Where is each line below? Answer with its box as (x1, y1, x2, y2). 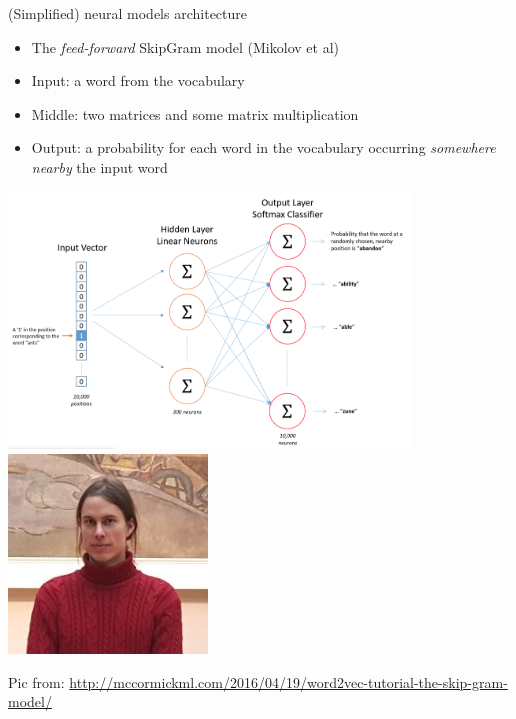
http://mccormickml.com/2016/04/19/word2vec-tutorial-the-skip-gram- (69, 671, 508, 692)
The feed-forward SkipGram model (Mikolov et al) (31, 36, 339, 57)
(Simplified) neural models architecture (8, 3, 247, 23)
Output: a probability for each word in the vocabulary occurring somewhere (31, 137, 496, 158)
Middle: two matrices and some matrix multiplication (31, 103, 359, 124)
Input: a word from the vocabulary (31, 70, 245, 91)
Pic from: (8, 671, 65, 692)
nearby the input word (31, 156, 168, 177)
